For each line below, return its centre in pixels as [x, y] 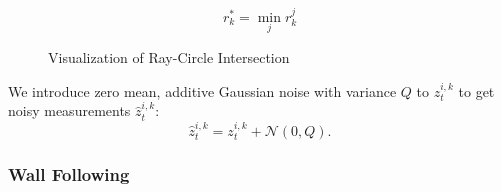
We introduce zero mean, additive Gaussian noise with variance [202, 90]
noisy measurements [69, 110]
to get [476, 90]
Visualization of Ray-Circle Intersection [169, 57]
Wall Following [69, 173]
